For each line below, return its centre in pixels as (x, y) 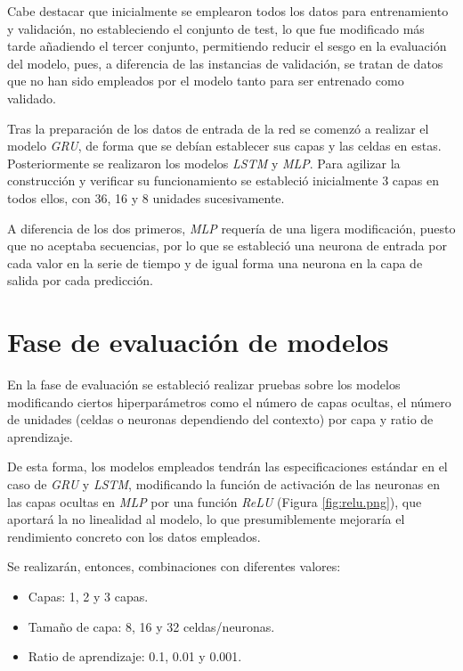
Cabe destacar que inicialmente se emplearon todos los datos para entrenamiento (228, 11)
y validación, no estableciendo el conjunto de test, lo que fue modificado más (216, 28)
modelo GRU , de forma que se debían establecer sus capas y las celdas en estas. (224, 146)
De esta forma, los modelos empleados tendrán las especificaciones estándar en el (227, 466)
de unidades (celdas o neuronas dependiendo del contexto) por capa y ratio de (220, 419)
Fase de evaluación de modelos (198, 342)
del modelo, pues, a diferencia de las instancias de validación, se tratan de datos (225, 63)
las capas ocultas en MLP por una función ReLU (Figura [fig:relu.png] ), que (215, 501)
